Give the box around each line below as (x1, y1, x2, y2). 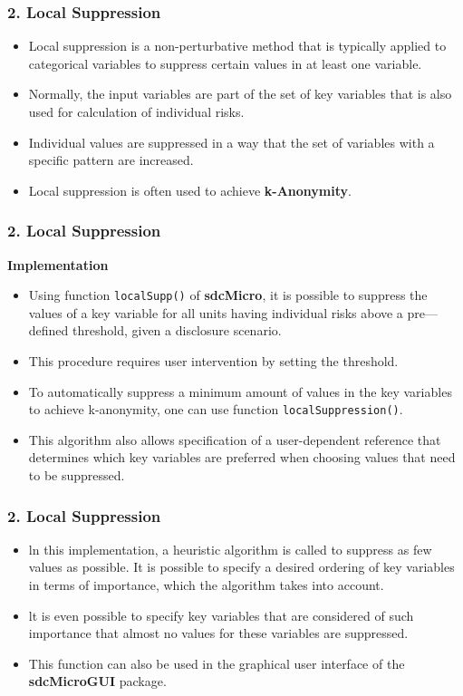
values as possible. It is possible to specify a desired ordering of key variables (28, 557, 455, 576)
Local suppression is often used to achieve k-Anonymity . (28, 180, 352, 199)
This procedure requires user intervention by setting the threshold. (28, 352, 399, 371)
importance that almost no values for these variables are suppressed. (28, 623, 409, 643)
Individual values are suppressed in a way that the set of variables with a (28, 132, 435, 151)
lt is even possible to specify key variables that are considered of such (28, 605, 414, 624)
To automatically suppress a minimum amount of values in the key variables (28, 382, 452, 401)
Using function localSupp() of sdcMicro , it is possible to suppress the (28, 285, 428, 304)
